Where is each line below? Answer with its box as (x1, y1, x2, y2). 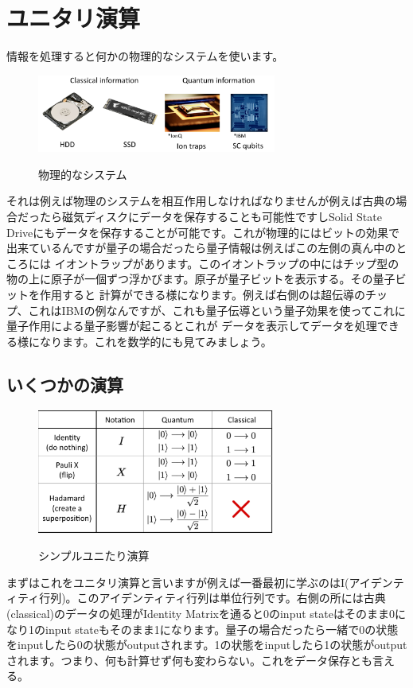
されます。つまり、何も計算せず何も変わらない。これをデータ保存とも (6, 651, 373, 668)
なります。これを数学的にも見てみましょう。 (39, 332, 272, 349)
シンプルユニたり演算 (38, 547, 150, 564)
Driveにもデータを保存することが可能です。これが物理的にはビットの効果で (6, 224, 399, 240)
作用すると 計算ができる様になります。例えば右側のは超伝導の (39, 286, 365, 302)
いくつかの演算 (6, 371, 123, 396)
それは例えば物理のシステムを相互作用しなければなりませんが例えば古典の (6, 192, 396, 209)
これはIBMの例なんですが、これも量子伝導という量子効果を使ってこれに (28, 301, 406, 318)
